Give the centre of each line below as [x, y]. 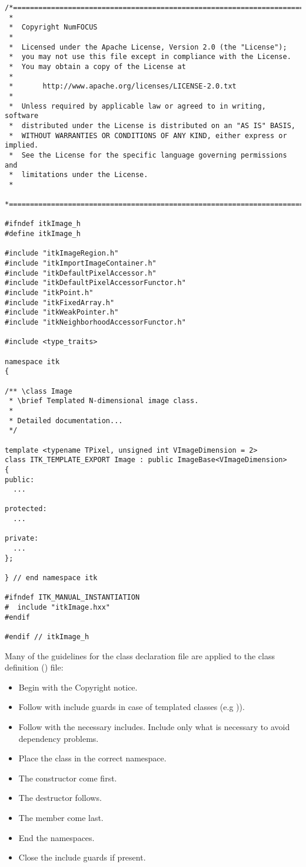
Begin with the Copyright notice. [78, 687]
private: [22, 539]
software [22, 116]
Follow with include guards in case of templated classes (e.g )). [132, 707]
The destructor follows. [60, 798]
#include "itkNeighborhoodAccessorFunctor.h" [95, 322]
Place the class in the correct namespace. [92, 758]
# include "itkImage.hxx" [57, 608]
